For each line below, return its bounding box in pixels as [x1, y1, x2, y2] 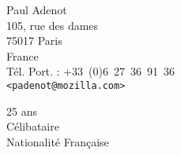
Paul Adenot [6, 2, 67, 17]
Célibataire [6, 118, 59, 135]
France [6, 47, 39, 64]
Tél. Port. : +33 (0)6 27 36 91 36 [6, 63, 175, 79]
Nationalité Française [6, 133, 109, 149]
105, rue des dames [6, 17, 99, 33]
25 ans [6, 102, 37, 119]
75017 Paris [6, 32, 62, 49]
